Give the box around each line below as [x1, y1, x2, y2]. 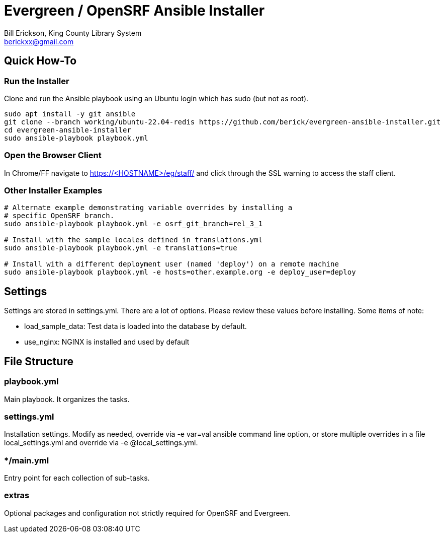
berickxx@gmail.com [4, 37, 74, 46]
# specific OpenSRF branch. [4, 212, 115, 220]
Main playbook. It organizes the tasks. [4, 394, 130, 404]
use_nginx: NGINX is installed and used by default [24, 338, 190, 347]
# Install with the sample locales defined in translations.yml [4, 236, 263, 244]
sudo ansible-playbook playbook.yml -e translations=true [4, 244, 237, 252]
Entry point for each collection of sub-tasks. [4, 474, 150, 483]
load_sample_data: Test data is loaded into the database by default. [24, 322, 247, 331]
